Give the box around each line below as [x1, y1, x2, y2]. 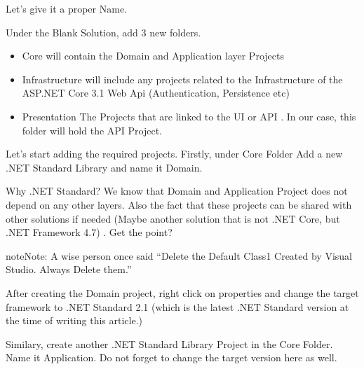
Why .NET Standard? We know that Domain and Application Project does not [6, 183, 348, 198]
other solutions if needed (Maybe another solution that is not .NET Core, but [6, 211, 340, 225]
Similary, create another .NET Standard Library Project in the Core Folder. [6, 336, 333, 351]
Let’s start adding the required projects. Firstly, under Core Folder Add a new [6, 146, 343, 161]
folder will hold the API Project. [22, 123, 163, 137]
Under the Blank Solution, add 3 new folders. [6, 25, 201, 39]
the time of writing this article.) [6, 313, 142, 328]
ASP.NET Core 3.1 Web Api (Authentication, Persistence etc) [22, 85, 290, 100]
